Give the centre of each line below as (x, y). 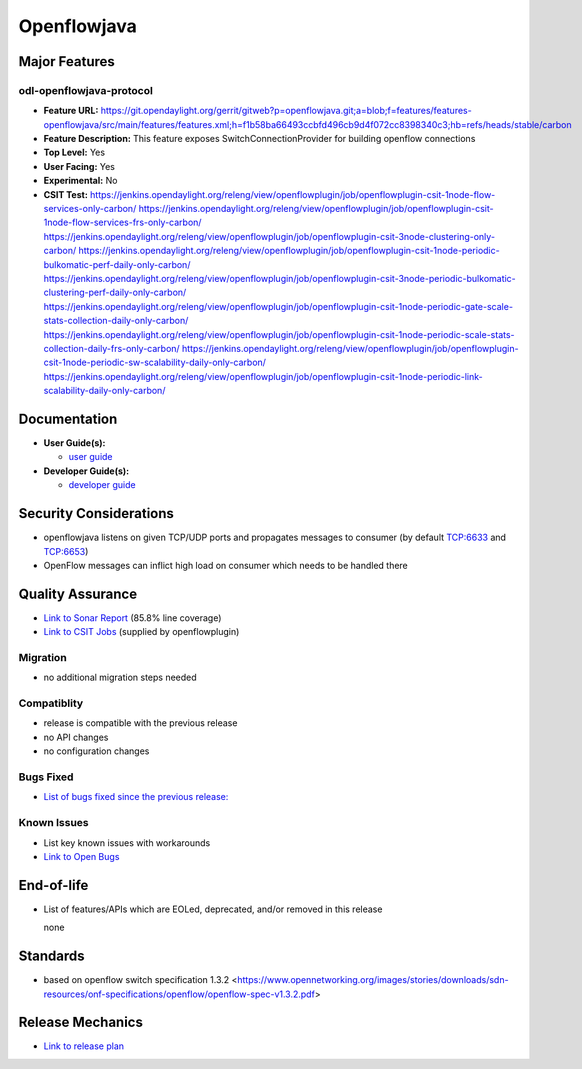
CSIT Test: (66, 194)
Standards (51, 956)
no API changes (76, 737)
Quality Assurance (78, 593)
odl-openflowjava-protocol (86, 90)
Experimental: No (80, 181)
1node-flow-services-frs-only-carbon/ (122, 222)
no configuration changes (96, 751)
